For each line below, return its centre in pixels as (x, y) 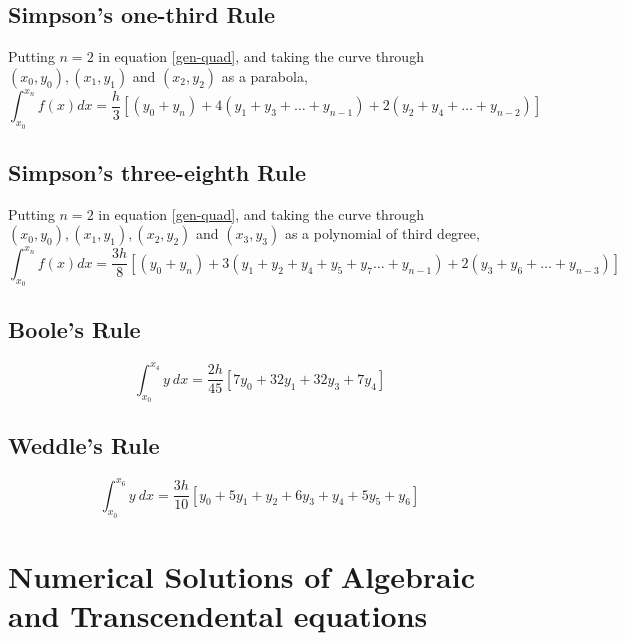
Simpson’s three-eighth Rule (157, 171)
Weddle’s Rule (84, 445)
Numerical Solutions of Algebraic (242, 576)
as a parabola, (264, 75)
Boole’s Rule (74, 329)
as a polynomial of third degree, (382, 233)
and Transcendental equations (218, 615)
